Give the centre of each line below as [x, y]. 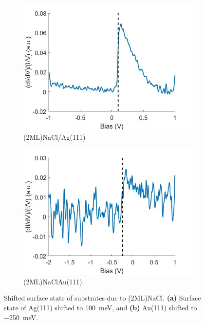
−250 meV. [21, 317]
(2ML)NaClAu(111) [53, 281]
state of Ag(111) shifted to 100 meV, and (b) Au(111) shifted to [101, 307]
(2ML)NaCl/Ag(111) [55, 137]
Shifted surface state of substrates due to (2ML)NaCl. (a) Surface [102, 298]
